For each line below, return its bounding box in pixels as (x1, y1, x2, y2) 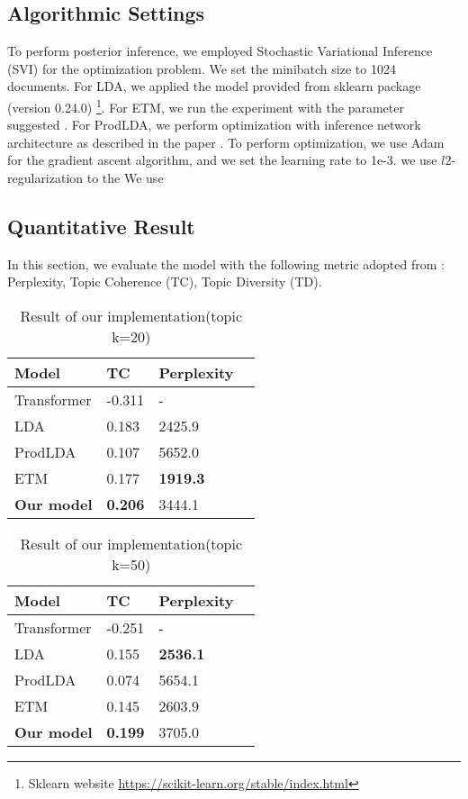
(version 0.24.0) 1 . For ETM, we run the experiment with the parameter (7, 95, 404, 116)
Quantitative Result (7, 213, 195, 240)
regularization (7, 168, 84, 187)
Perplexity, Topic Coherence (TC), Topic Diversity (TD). (7, 272, 322, 291)
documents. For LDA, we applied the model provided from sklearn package (7, 77, 421, 95)
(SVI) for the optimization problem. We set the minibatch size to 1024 (7, 59, 396, 77)
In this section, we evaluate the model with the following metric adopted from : (7, 254, 445, 273)
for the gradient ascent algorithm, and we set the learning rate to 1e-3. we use (7, 150, 437, 169)
